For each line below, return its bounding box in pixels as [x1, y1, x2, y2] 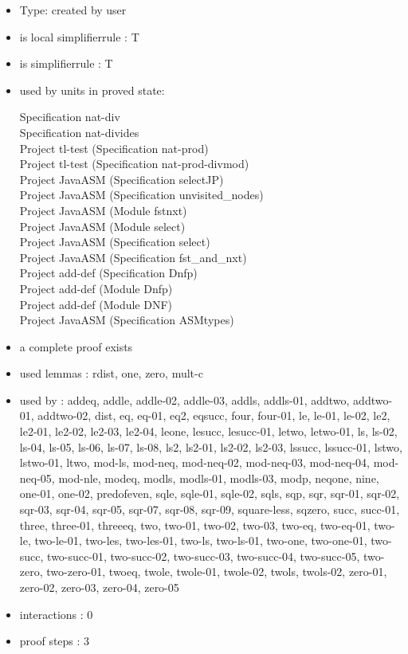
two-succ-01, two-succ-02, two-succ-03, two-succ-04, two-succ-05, [47, 547, 360, 564]
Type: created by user [19, 2, 127, 18]
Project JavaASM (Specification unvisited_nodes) [19, 186, 264, 203]
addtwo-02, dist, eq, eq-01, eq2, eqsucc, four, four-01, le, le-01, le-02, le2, [37, 407, 390, 424]
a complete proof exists [19, 338, 133, 354]
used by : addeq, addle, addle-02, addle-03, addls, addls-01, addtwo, [19, 391, 350, 408]
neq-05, [19, 469, 55, 486]
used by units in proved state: [19, 81, 165, 98]
